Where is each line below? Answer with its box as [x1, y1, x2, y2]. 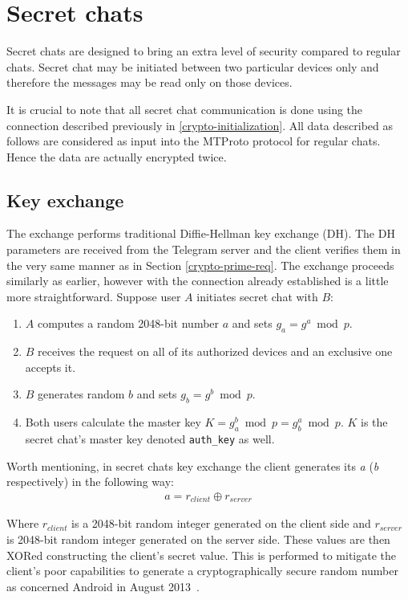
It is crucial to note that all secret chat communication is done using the [6, 100, 363, 117]
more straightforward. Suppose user [6, 288, 181, 304]
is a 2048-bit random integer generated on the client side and [71, 515, 371, 532]
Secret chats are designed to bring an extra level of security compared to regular [6, 43, 401, 59]
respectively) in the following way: [6, 473, 174, 490]
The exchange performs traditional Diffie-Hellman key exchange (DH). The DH [6, 225, 395, 242]
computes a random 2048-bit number [37, 315, 220, 332]
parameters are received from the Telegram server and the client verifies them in [6, 241, 401, 258]
